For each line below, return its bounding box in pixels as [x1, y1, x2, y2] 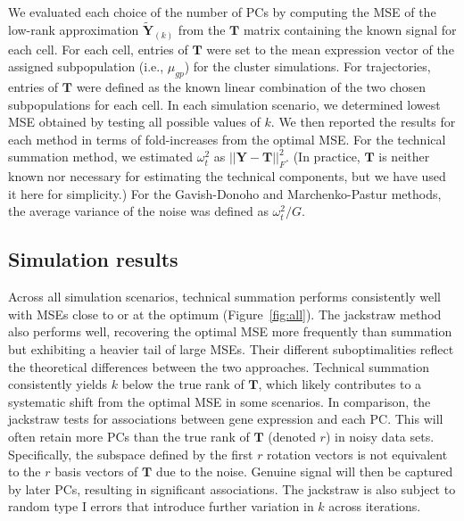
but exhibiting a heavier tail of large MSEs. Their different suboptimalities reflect [8, 340, 454, 358]
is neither [378, 147, 430, 166]
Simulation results [8, 245, 178, 273]
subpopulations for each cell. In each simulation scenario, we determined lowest [8, 95, 441, 113]
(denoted [268, 426, 316, 445]
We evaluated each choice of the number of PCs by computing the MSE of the [8, 3, 436, 21]
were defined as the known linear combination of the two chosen [76, 78, 427, 96]
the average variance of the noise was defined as [8, 202, 269, 220]
